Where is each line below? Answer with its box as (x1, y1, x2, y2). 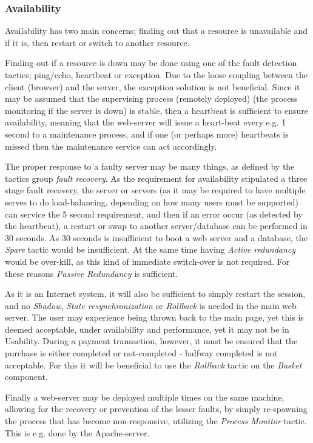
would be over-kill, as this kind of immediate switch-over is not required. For (5, 255, 290, 267)
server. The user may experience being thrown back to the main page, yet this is (5, 311, 304, 324)
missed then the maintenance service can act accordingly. (5, 139, 217, 152)
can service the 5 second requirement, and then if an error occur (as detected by (5, 207, 303, 220)
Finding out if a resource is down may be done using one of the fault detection (5, 56, 297, 69)
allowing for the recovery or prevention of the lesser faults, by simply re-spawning (5, 402, 308, 415)
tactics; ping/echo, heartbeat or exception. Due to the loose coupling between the (5, 68, 308, 81)
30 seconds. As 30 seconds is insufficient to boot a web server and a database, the (5, 231, 308, 244)
